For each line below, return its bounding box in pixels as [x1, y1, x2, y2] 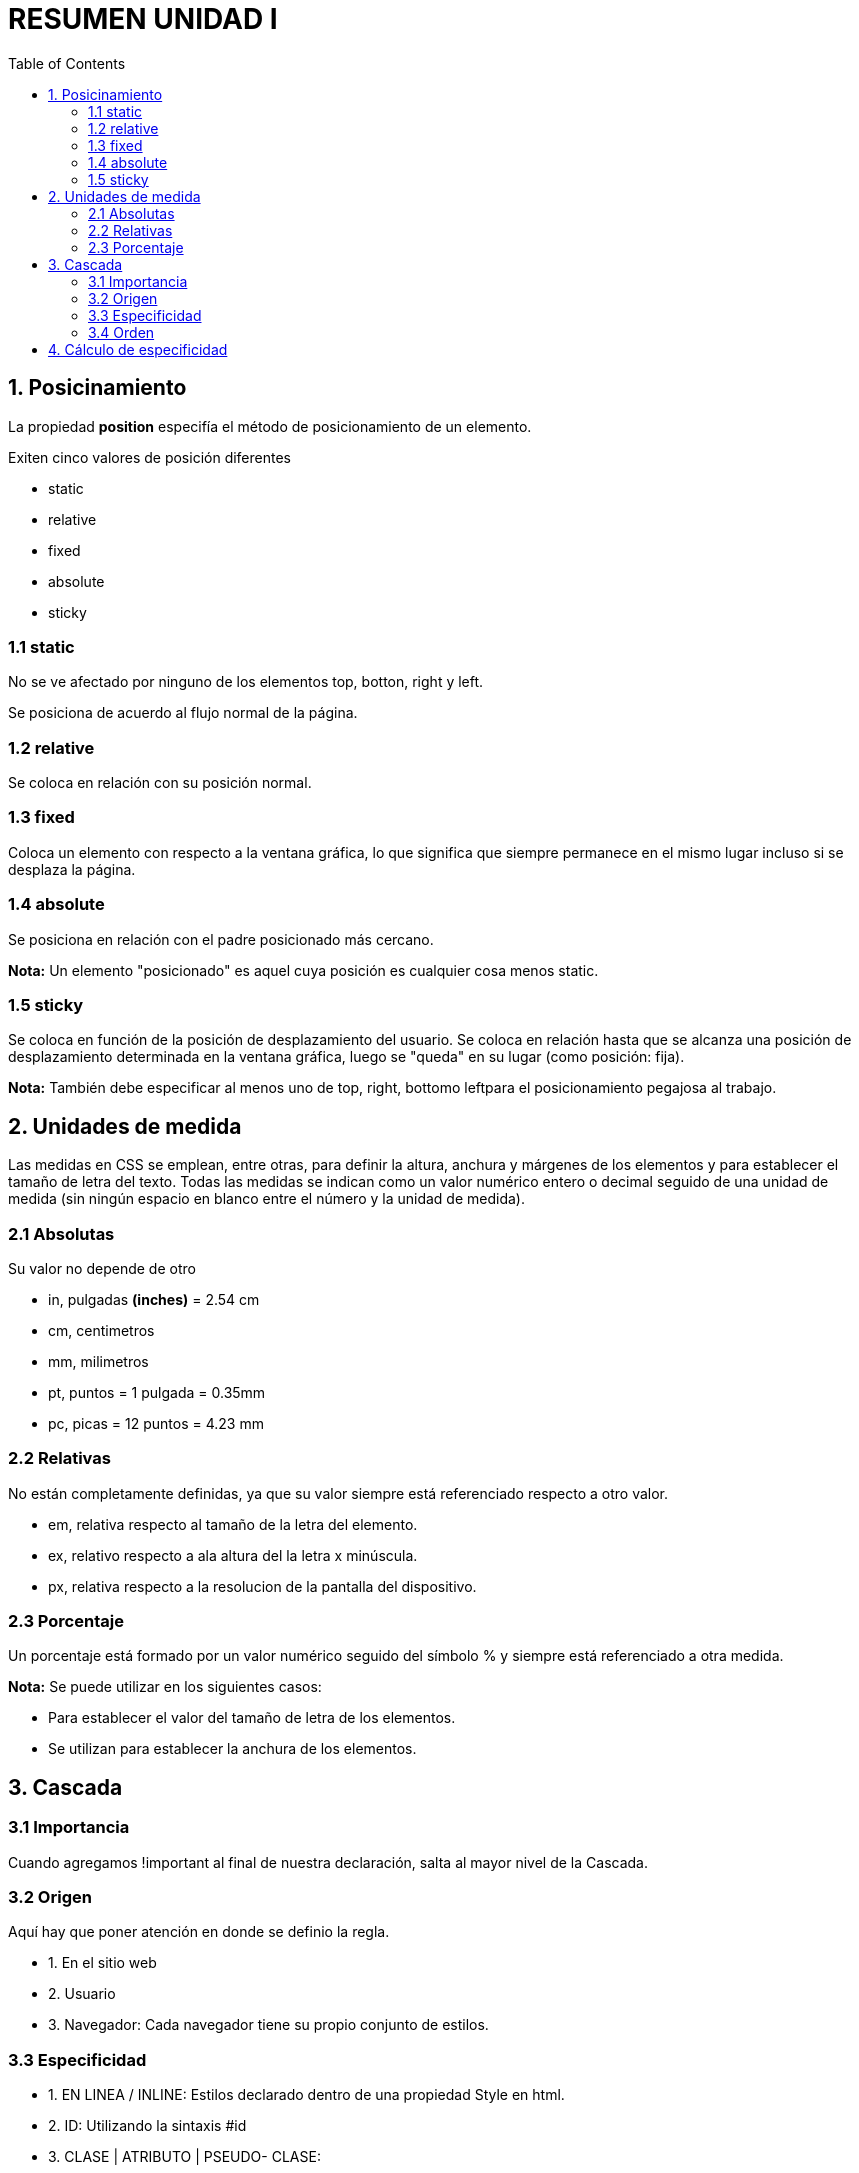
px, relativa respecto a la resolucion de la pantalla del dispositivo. [48, 1577, 477, 1595]
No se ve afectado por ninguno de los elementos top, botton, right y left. [8, 673, 484, 691]
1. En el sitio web [48, 1954, 157, 1972]
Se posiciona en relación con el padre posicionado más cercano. [8, 930, 434, 948]
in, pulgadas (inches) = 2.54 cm [48, 1290, 260, 1308]
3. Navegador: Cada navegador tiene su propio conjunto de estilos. [48, 2016, 489, 2034]
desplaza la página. [8, 860, 136, 878]
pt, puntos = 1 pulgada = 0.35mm [48, 1383, 266, 1401]
